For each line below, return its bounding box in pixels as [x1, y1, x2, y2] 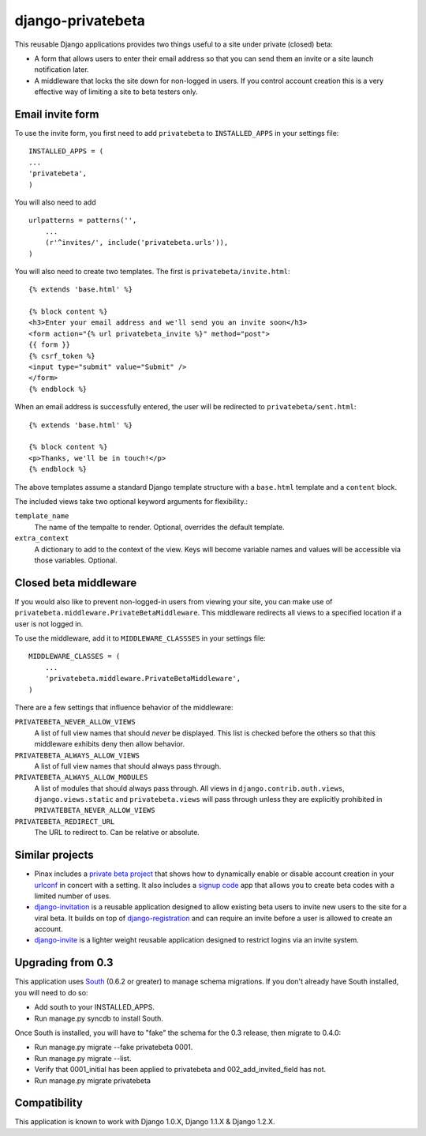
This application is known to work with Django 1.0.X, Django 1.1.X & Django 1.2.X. [14, 1117, 275, 1127]
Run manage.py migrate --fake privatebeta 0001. [34, 1043, 193, 1052]
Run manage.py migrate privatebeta [34, 1075, 151, 1085]
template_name [14, 512, 69, 521]
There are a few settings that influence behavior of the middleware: [14, 702, 234, 712]
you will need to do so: [14, 987, 88, 997]
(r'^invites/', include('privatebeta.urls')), [44, 238, 229, 247]
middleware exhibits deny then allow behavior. [34, 739, 185, 749]
